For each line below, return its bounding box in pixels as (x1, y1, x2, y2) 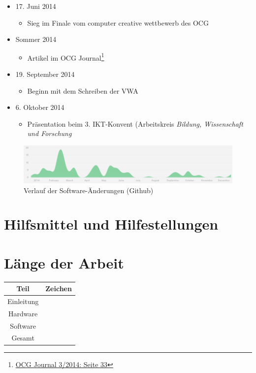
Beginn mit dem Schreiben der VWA (27, 85, 138, 96)
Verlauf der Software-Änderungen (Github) (24, 185, 154, 195)
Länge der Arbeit (4, 252, 124, 272)
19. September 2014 (15, 69, 75, 79)
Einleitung (7, 296, 39, 306)
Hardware (8, 308, 38, 318)
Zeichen (45, 283, 72, 294)
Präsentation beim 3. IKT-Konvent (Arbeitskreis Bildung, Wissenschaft (27, 118, 243, 129)
